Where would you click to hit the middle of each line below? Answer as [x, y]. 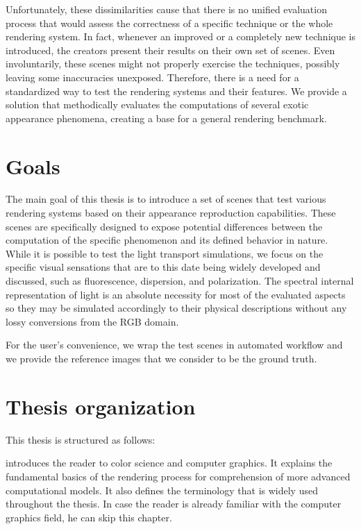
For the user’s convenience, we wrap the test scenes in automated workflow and [174, 345]
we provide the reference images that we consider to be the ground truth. [161, 358]
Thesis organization [101, 406]
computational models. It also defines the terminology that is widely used [162, 490]
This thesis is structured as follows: [81, 439]
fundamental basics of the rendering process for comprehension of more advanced [178, 476]
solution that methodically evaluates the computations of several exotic [157, 104]
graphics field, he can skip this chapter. [89, 517]
